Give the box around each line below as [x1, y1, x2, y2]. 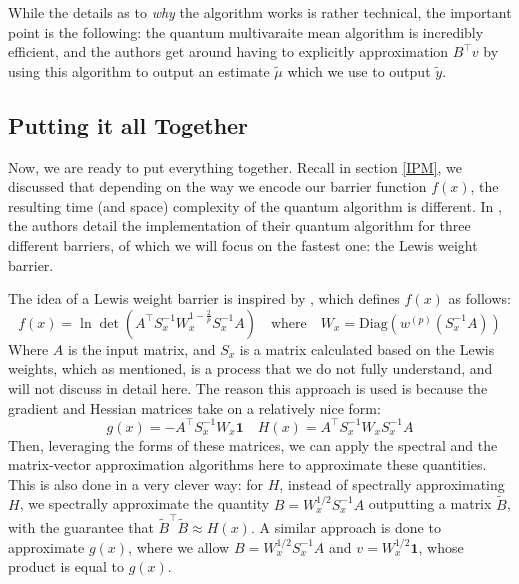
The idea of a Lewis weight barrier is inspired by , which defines [8, 288, 400, 309]
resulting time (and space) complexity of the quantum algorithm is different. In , [8, 195, 502, 216]
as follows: [448, 288, 511, 309]
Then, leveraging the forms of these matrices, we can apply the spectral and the [8, 434, 498, 455]
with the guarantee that [8, 516, 154, 537]
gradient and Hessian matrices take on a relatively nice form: [8, 397, 381, 418]
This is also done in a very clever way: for [8, 473, 264, 494]
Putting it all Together [8, 109, 249, 140]
